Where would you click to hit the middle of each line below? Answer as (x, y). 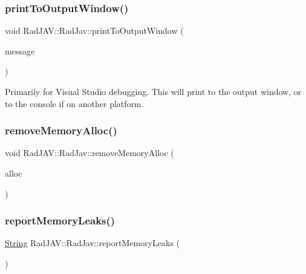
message (20, 51)
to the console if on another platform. (74, 103)
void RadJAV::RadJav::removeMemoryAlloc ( (90, 153)
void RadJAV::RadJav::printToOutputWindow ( (94, 31)
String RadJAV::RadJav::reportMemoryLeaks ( (93, 243)
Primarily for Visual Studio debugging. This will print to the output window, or (153, 91)
